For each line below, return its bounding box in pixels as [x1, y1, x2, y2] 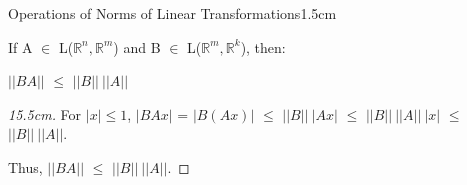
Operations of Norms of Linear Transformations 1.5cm [8, 3, 337, 23]
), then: [240, 36, 286, 57]
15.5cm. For [8, 103, 82, 124]
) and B [113, 36, 161, 57]
